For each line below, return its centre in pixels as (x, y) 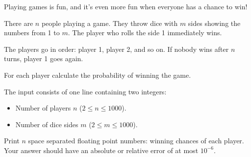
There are (19, 23)
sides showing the (214, 23)
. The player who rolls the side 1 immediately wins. (145, 33)
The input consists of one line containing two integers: (85, 91)
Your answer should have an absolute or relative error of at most (101, 150)
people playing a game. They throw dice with (110, 23)
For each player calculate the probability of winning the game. (98, 75)
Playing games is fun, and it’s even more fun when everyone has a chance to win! (126, 6)
